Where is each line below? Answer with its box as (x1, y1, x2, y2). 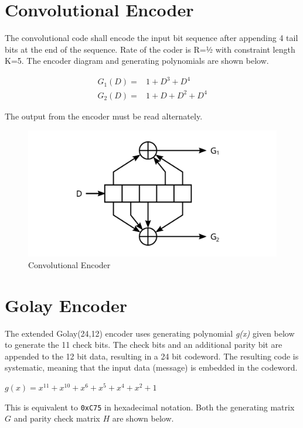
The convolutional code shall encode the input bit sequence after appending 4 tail (5, 32, 298, 44)
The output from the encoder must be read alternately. (5, 109, 203, 122)
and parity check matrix (13, 412, 100, 424)
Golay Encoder (5, 293, 128, 317)
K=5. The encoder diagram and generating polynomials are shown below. (5, 54, 269, 67)
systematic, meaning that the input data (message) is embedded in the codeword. (5, 361, 298, 374)
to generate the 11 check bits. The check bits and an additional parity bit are (5, 338, 282, 351)
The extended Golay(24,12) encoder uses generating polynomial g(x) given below (5, 327, 295, 339)
